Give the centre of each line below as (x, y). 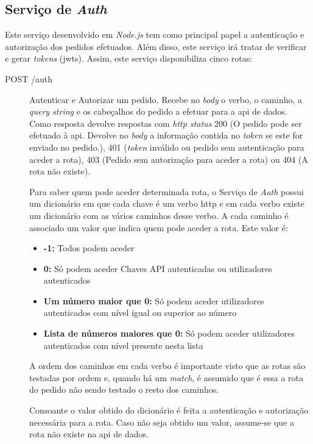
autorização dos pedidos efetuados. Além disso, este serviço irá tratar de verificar (156, 46)
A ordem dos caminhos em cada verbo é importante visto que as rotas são (167, 366)
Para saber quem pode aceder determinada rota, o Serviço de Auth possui (167, 191)
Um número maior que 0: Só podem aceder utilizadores (154, 300)
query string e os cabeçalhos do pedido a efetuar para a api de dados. (158, 111)
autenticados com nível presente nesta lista (123, 345)
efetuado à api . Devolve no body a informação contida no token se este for (166, 135)
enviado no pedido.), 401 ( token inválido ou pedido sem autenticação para (167, 147)
